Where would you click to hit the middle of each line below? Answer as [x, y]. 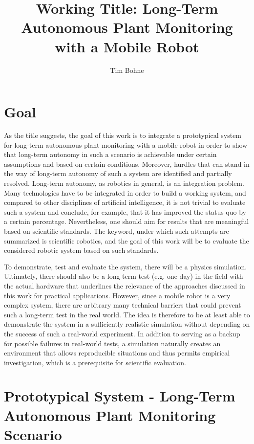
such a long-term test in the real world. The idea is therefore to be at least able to [127, 314]
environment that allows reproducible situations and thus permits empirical [117, 353]
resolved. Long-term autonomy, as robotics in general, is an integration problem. [124, 183]
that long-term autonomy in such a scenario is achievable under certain [110, 154]
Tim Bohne [127, 70]
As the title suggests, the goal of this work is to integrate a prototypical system [123, 135]
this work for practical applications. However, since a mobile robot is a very [117, 295]
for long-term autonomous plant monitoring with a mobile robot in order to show [126, 144]
